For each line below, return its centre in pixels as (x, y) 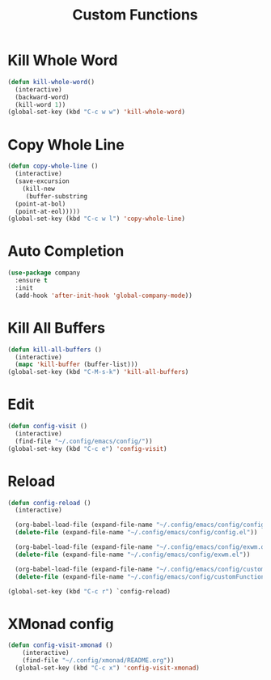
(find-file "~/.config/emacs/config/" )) (84, 441)
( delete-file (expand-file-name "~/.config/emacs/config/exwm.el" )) (133, 555)
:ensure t (31, 281)
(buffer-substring (57, 196)
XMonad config (61, 624)
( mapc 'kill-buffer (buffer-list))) (76, 365)
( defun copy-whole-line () (53, 166)
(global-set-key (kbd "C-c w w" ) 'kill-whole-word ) (96, 112)
